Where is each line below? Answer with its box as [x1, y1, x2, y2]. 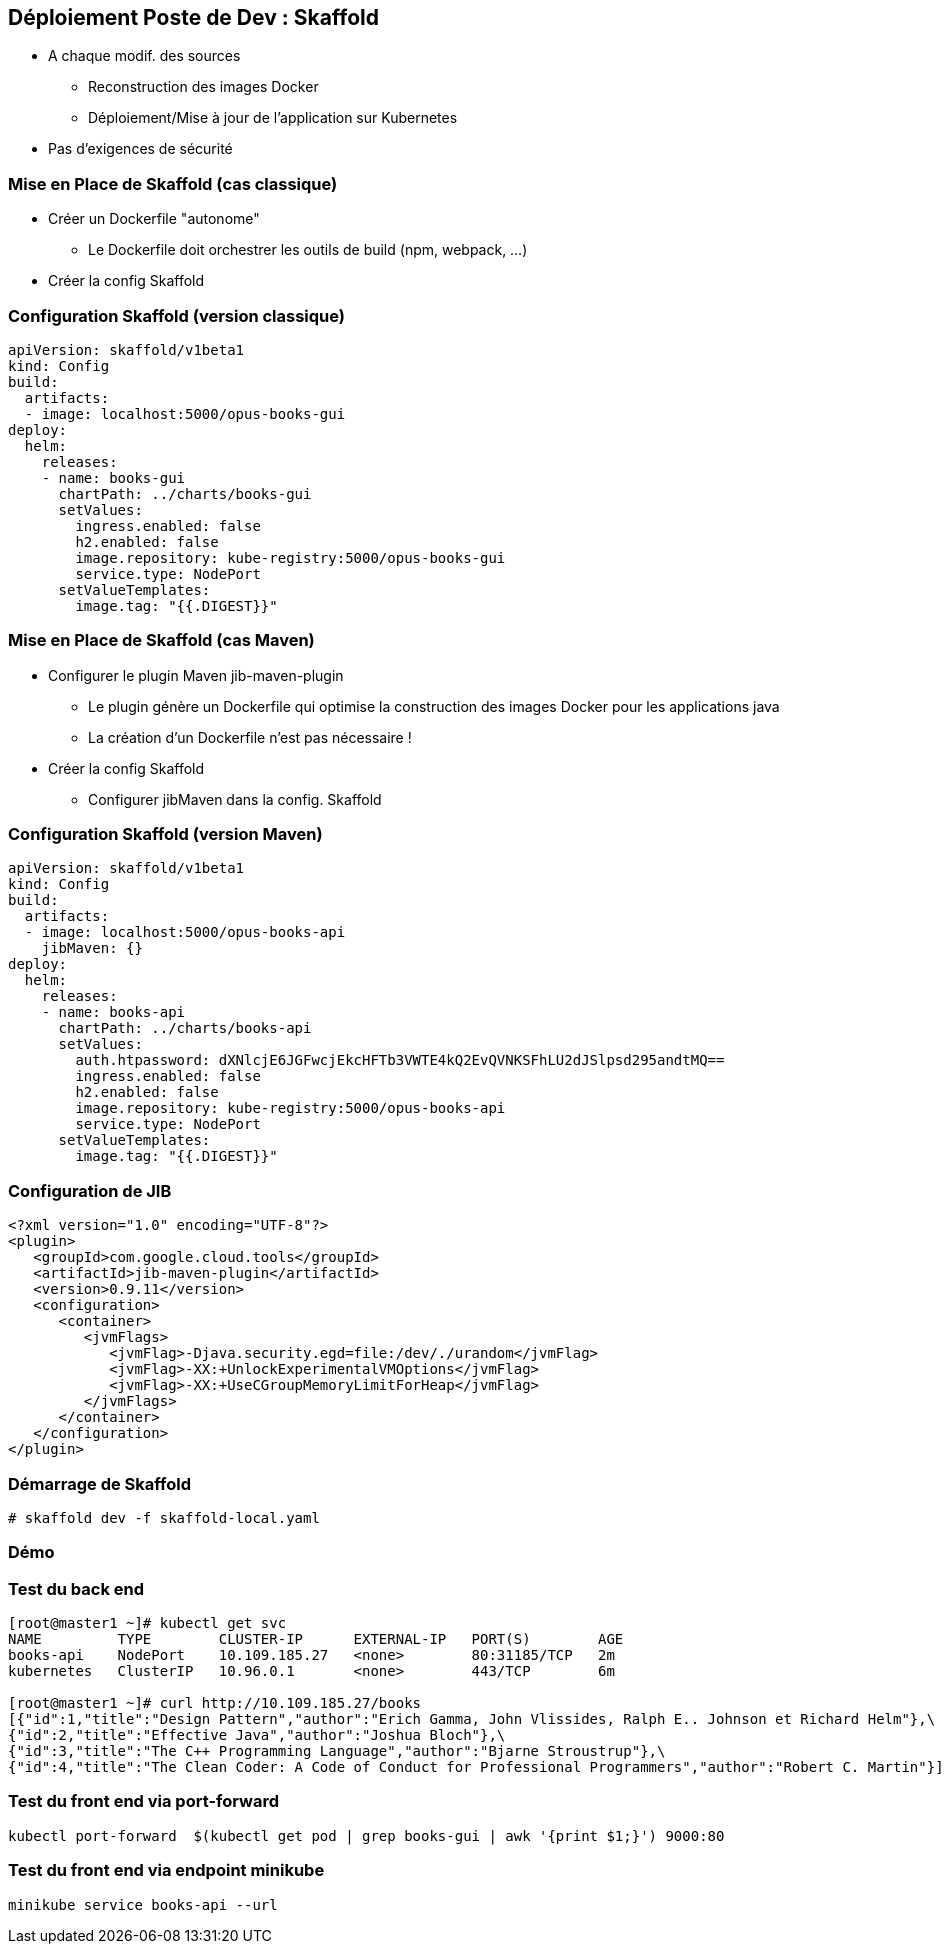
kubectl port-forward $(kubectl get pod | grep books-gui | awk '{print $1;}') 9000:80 [8, 1827, 725, 1844]
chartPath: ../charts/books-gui [58, 485, 312, 502]
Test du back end [8, 1578, 144, 1599]
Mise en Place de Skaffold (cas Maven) [8, 630, 315, 651]
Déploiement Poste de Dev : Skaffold [8, 5, 380, 30]
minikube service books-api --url [8, 1896, 278, 1913]
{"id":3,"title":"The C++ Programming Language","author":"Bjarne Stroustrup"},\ [8, 1743, 666, 1760]
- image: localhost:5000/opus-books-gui [24, 405, 346, 422]
